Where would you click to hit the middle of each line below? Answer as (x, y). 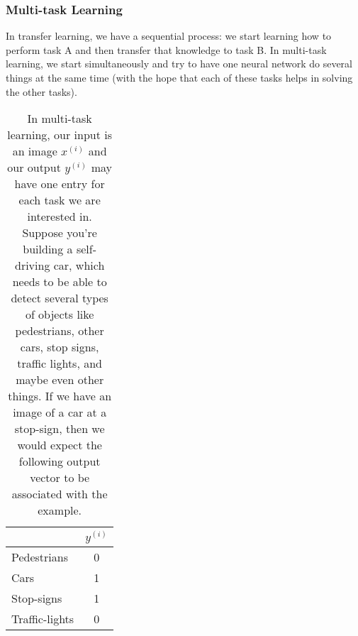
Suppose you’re (60, 233)
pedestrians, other (60, 331)
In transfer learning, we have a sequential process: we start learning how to (169, 36)
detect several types (60, 298)
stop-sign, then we (60, 429)
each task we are (60, 200)
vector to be (60, 478)
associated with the (60, 494)
